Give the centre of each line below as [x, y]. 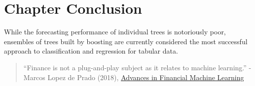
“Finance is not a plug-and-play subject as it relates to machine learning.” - [137, 67]
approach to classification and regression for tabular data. [91, 51]
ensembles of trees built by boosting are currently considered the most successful [126, 41]
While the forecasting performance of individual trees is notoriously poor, [115, 32]
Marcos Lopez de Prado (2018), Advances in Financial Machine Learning [134, 77]
